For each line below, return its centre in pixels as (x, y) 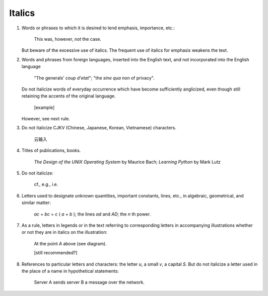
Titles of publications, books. (51, 150)
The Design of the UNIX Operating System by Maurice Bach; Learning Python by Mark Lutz (127, 162)
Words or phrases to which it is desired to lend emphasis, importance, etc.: (98, 28)
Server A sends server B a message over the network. (89, 282)
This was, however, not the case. (68, 39)
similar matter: (36, 203)
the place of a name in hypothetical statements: (70, 271)
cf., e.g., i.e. (46, 185)
